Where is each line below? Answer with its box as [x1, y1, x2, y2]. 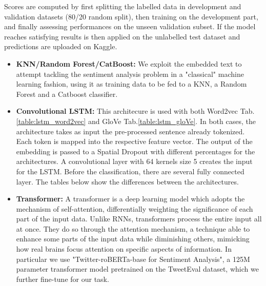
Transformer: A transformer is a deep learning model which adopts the [16, 193, 245, 204]
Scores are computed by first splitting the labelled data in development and [4, 1, 241, 11]
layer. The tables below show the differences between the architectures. [16, 176, 239, 187]
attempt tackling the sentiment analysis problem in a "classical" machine [16, 68, 244, 79]
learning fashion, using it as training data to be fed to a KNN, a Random [16, 78, 247, 89]
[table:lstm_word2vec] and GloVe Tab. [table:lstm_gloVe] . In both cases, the [16, 115, 256, 126]
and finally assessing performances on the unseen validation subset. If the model [4, 21, 256, 32]
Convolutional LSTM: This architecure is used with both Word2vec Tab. [16, 106, 255, 116]
